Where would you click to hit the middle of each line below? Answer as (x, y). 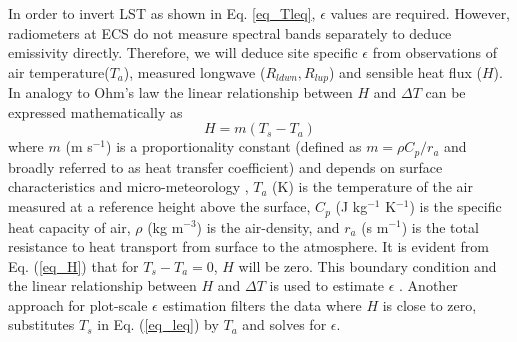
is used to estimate (327, 285)
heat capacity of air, (69, 226)
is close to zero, (429, 304)
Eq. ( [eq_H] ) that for (73, 265)
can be (445, 92)
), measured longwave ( (194, 71)
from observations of (434, 52)
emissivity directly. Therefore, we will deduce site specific (183, 52)
